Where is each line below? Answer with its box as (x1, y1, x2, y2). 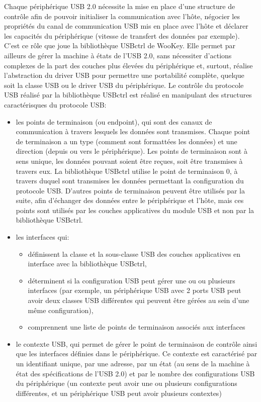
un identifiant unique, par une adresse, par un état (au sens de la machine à (16, 358, 250, 368)
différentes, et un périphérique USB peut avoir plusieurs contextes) (16, 387, 222, 398)
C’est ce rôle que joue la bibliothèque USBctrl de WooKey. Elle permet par (4, 40, 235, 51)
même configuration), (28, 305, 94, 315)
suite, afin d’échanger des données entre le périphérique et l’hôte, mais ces (16, 195, 244, 206)
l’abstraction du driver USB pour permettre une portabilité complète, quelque (4, 70, 244, 80)
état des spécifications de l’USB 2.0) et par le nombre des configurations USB (16, 368, 255, 378)
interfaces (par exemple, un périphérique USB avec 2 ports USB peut (28, 285, 241, 295)
